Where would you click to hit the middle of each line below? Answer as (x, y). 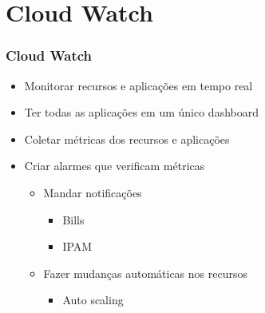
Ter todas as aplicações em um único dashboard (141, 112)
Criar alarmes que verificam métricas (115, 166)
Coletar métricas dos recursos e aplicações (127, 139)
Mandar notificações (93, 192)
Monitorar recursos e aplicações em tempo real (138, 85)
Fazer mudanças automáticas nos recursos (145, 273)
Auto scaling (93, 300)
